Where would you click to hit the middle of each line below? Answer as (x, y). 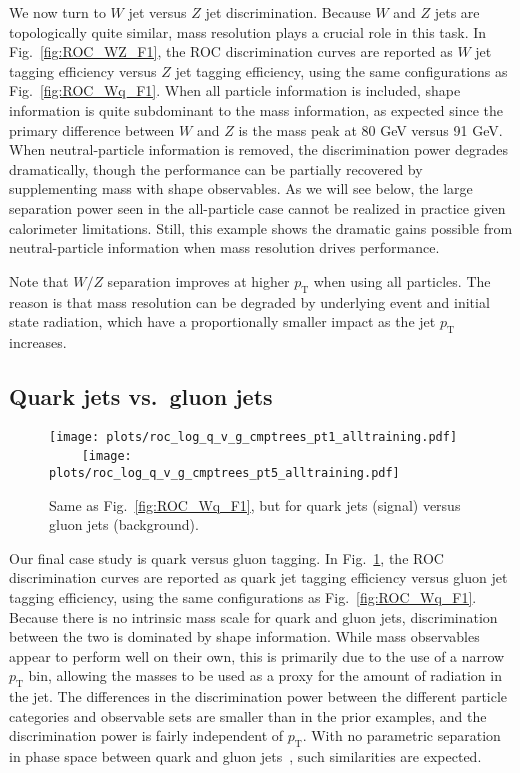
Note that (39, 280)
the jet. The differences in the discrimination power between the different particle (258, 696)
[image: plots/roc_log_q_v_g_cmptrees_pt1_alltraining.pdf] (253, 436)
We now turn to (57, 12)
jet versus (157, 12)
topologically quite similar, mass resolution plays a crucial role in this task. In (248, 31)
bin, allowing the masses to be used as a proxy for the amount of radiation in (265, 675)
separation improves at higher (198, 280)
